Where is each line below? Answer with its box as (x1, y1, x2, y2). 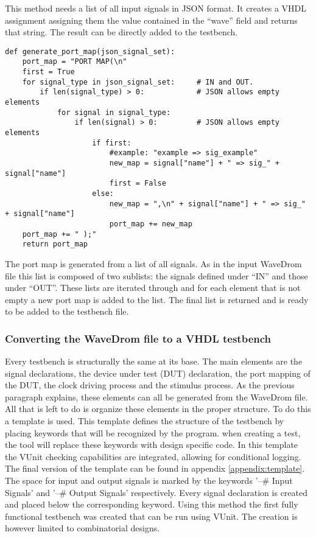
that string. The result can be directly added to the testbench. (5, 26, 238, 38)
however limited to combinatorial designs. (5, 522, 160, 534)
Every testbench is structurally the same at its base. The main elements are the (5, 355, 303, 368)
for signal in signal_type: (57, 108, 171, 117)
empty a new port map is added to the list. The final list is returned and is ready (5, 293, 309, 306)
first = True (22, 68, 75, 77)
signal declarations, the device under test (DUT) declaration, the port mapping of (5, 366, 311, 379)
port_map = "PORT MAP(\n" (22, 57, 127, 66)
